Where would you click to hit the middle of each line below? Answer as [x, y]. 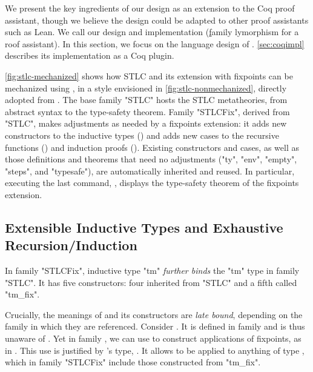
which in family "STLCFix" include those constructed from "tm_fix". [133, 362]
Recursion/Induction [71, 245]
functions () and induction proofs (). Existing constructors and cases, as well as [152, 147]
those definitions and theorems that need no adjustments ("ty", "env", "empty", [151, 159]
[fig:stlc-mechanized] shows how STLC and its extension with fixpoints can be [149, 75]
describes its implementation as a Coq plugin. [90, 55]
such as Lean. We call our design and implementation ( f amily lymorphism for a [152, 32]
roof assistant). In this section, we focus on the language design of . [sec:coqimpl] [155, 43]
